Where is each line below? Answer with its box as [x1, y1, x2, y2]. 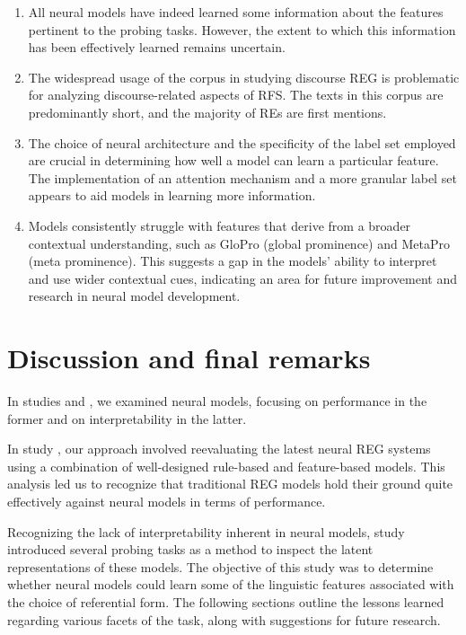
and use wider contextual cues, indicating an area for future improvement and [28, 269, 457, 287]
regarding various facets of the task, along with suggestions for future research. [7, 610, 441, 629]
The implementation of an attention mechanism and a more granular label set [28, 168, 457, 187]
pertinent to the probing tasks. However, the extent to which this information [28, 20, 456, 39]
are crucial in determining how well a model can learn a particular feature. [28, 151, 439, 170]
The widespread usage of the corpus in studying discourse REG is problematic [28, 67, 460, 86]
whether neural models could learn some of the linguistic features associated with [7, 575, 454, 594]
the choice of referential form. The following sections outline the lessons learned [7, 592, 444, 611]
